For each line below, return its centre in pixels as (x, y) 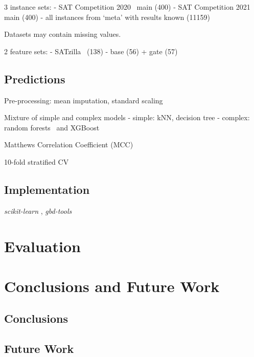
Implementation (47, 189)
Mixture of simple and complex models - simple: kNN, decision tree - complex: (127, 117)
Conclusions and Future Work (112, 286)
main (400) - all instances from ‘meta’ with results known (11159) (107, 17)
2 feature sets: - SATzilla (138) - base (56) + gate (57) (91, 51)
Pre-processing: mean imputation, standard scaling (84, 100)
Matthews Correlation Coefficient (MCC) (69, 144)
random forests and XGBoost (52, 127)
